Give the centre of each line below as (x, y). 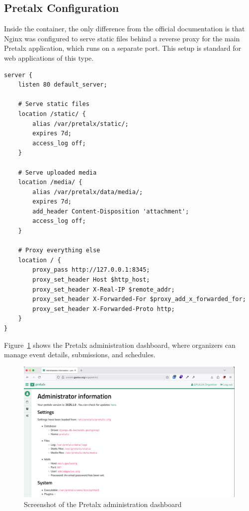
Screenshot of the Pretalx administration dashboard (103, 504)
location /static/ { (52, 114)
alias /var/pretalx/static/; (81, 124)
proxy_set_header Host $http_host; (91, 280)
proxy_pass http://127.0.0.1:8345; (91, 270)
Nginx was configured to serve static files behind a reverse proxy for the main (122, 38)
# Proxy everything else (59, 251)
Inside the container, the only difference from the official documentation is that (124, 29)
